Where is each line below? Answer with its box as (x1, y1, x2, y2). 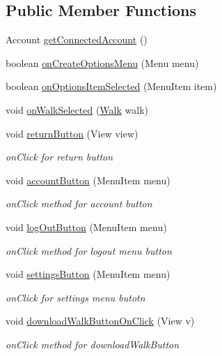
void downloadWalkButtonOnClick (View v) (6, 313, 195, 328)
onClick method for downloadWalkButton (6, 336, 180, 351)
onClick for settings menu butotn (6, 290, 145, 304)
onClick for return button (6, 149, 113, 164)
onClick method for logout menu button (6, 243, 172, 258)
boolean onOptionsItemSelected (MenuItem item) (6, 79, 217, 94)
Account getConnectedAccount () (6, 32, 148, 47)
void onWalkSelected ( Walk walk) (6, 102, 148, 117)
